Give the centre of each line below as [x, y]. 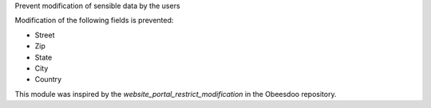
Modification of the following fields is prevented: [94, 21]
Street [45, 35]
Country [48, 79]
